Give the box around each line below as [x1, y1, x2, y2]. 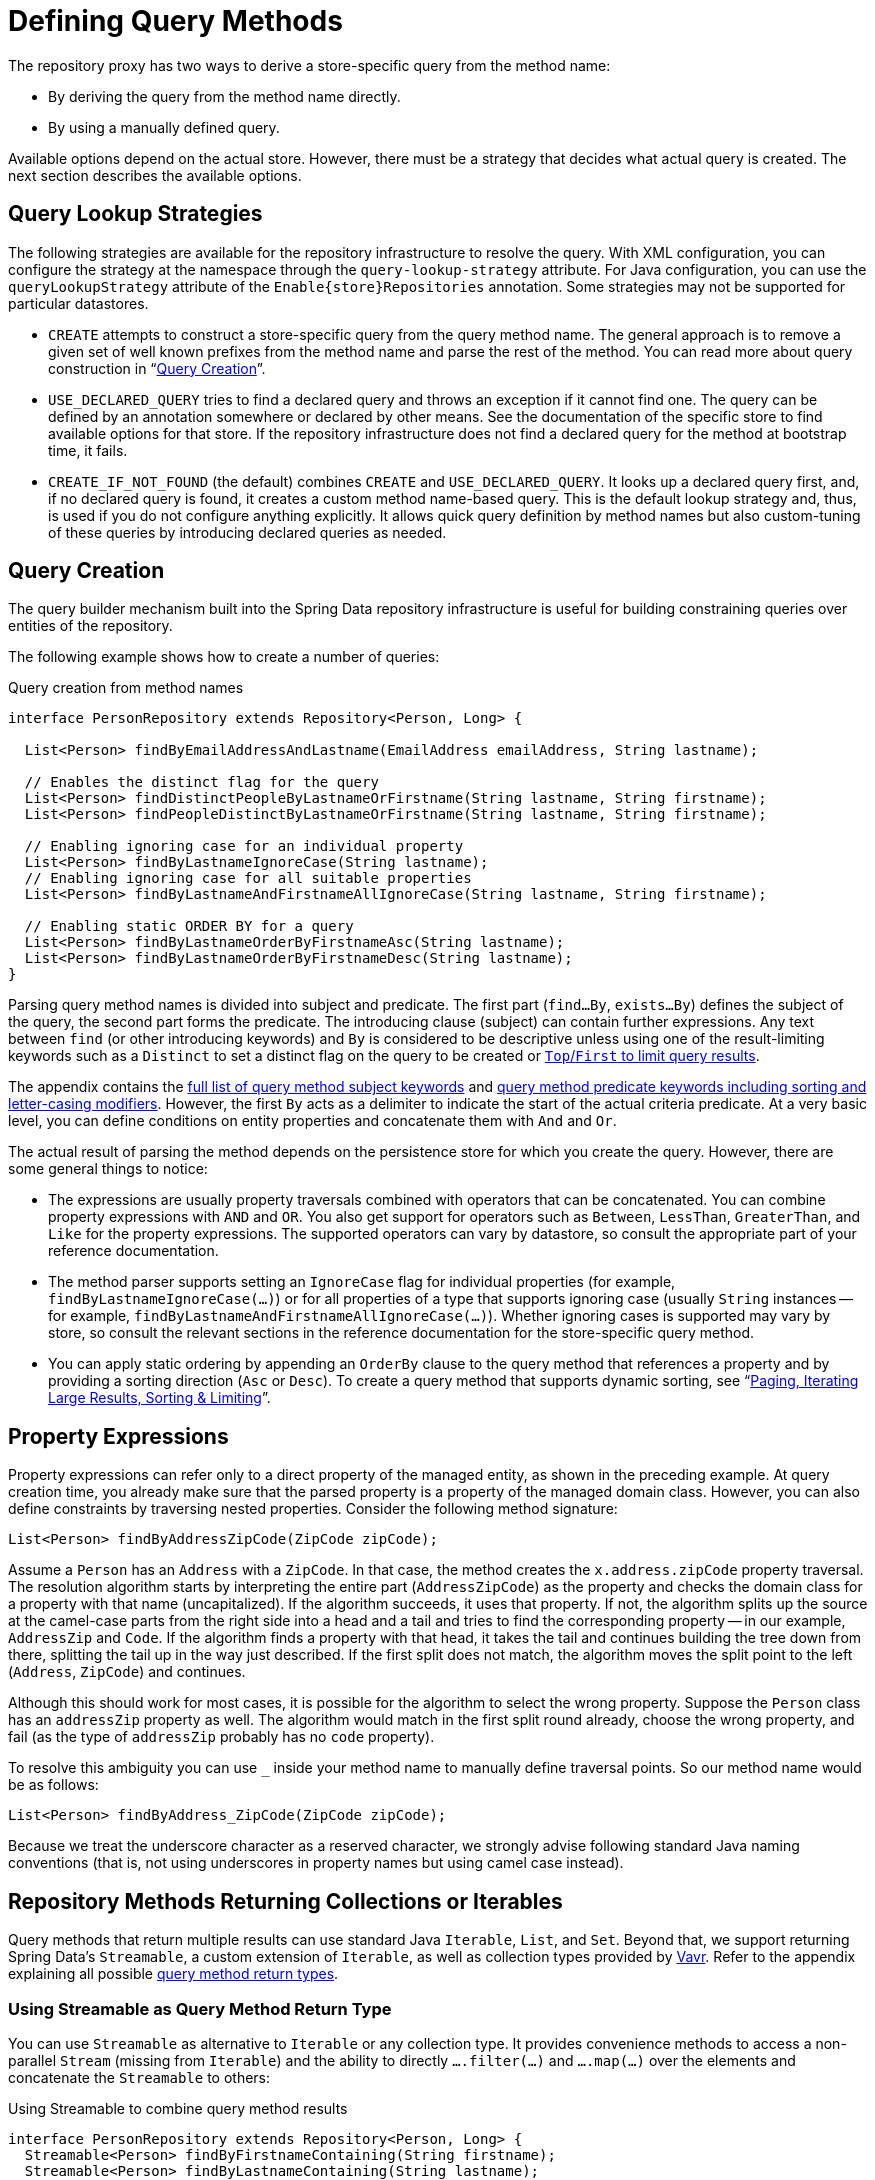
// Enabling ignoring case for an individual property [24, 838, 464, 855]
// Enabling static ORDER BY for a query [24, 918, 354, 935]
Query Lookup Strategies [8, 201, 263, 227]
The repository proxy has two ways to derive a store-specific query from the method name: [8, 56, 611, 74]
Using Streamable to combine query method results [8, 2099, 348, 2117]
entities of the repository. [8, 617, 173, 635]
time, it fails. [48, 441, 128, 459]
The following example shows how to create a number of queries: [8, 648, 440, 666]
